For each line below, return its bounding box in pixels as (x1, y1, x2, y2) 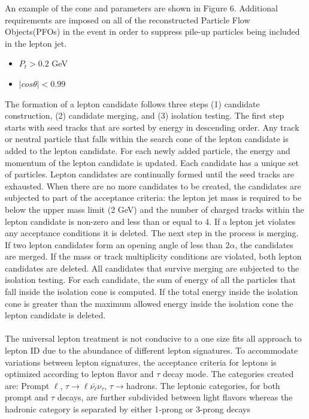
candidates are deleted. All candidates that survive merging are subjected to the (5, 261, 299, 274)
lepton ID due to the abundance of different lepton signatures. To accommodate (5, 344, 298, 357)
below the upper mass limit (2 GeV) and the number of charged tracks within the (5, 203, 304, 215)
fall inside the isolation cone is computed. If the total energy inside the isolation (5, 285, 298, 298)
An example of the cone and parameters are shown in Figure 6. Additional (5, 2, 278, 14)
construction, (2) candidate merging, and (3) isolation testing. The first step (5, 109, 284, 122)
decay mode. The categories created (163, 367, 294, 380)
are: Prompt (5, 379, 50, 391)
